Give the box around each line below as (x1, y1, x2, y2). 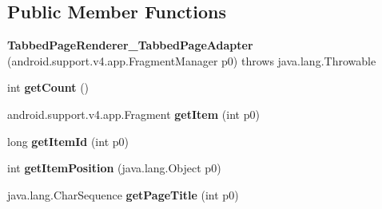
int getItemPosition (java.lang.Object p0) (7, 160, 221, 176)
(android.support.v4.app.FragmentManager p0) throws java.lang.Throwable (7, 52, 376, 69)
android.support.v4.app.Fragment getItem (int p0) (7, 105, 260, 122)
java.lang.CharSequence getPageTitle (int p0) (7, 186, 239, 203)
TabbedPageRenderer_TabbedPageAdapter (7, 37, 253, 53)
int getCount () (7, 79, 90, 96)
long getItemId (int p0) (7, 132, 129, 149)
